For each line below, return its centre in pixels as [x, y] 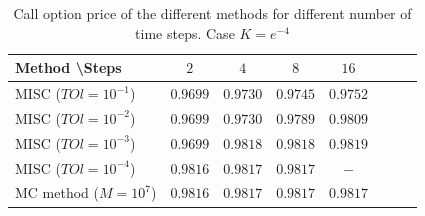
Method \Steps [68, 67]
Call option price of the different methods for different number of [212, 13]
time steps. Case [185, 32]
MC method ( [57, 192]
